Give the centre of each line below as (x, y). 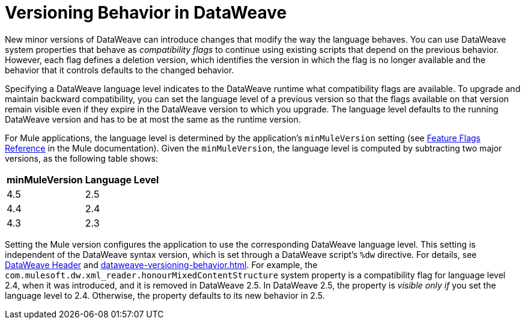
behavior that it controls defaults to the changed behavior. (120, 70)
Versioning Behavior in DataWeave (146, 13)
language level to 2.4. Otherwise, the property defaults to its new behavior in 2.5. (165, 295)
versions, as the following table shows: (81, 158)
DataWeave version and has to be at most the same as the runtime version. (153, 119)
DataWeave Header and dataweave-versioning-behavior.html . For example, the (161, 264)
